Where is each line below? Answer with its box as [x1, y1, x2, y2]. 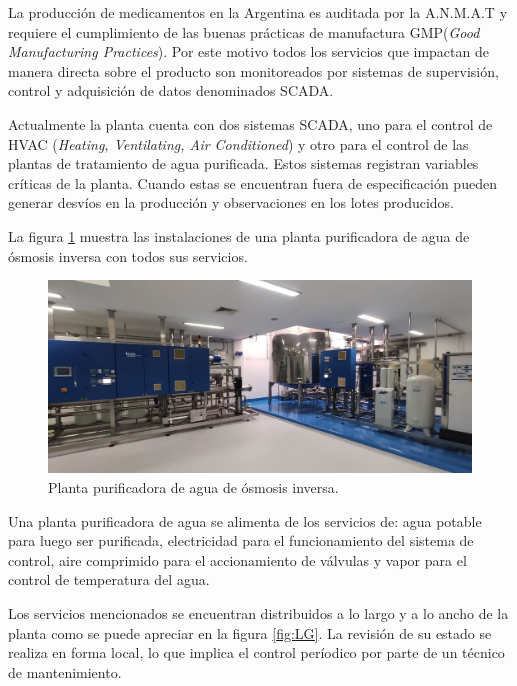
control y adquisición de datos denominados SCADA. [8, 80, 334, 101]
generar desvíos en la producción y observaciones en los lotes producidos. [8, 192, 454, 213]
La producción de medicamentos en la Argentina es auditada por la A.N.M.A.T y [8, 2, 508, 22]
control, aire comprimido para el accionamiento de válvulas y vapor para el [8, 549, 467, 570]
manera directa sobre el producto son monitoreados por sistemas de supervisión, [8, 60, 499, 81]
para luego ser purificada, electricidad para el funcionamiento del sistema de [8, 530, 474, 551]
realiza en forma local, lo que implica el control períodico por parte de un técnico [8, 642, 505, 663]
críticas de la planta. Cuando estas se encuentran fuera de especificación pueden [8, 172, 497, 193]
